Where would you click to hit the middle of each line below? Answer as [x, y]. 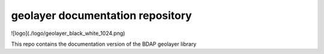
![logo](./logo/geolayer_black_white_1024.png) [68, 33]
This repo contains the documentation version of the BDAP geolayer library [104, 44]
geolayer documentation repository [101, 15]
